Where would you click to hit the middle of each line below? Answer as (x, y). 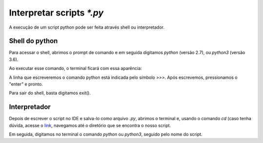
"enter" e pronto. (26, 84)
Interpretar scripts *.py (56, 13)
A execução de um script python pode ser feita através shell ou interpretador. (87, 27)
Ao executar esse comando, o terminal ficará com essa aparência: (75, 69)
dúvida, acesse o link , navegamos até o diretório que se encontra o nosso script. (90, 125)
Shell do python (33, 41)
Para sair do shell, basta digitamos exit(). (50, 93)
